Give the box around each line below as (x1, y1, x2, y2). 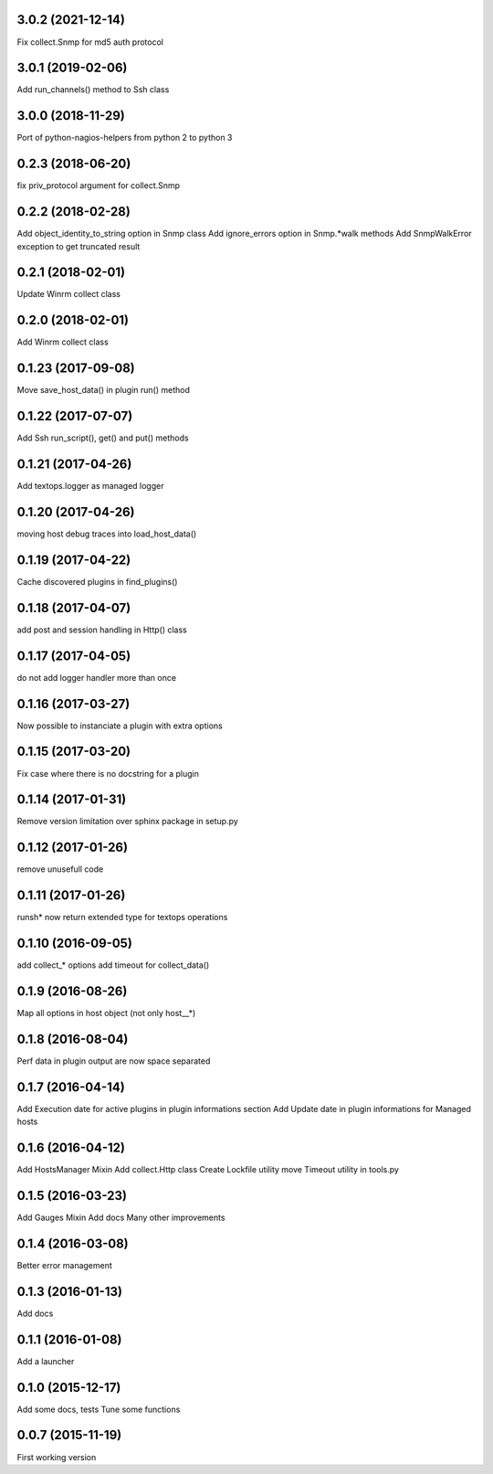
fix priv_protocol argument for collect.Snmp (16, 180, 181, 191)
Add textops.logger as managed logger (16, 481, 164, 492)
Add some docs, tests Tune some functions (16, 1404, 181, 1415)
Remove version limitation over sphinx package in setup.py (16, 816, 239, 827)
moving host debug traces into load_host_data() (16, 528, 197, 539)
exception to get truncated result (16, 240, 141, 251)
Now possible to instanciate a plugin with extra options (16, 720, 223, 731)
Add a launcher (16, 1355, 75, 1366)
